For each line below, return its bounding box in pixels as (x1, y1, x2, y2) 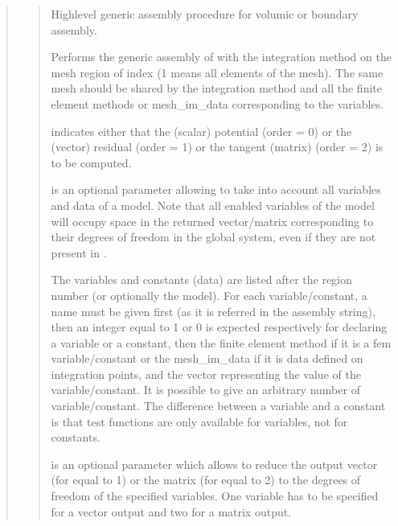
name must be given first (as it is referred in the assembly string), (51, 302, 375, 319)
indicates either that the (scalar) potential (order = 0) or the (51, 122, 352, 139)
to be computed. (51, 154, 132, 171)
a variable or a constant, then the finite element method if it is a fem (51, 334, 392, 351)
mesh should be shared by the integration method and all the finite (51, 80, 382, 97)
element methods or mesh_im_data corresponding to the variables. (51, 95, 384, 112)
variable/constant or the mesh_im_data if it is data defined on (51, 350, 363, 367)
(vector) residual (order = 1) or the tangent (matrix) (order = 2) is (51, 138, 384, 155)
